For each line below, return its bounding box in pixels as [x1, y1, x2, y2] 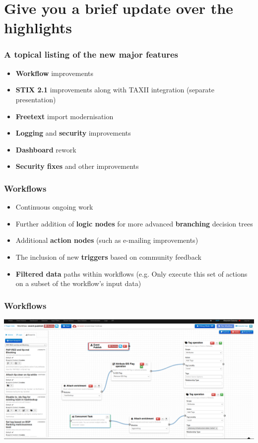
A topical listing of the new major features [4, 48, 178, 61]
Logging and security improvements [15, 128, 131, 138]
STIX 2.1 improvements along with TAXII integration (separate [15, 84, 215, 95]
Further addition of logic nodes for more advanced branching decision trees [15, 218, 253, 228]
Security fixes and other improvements [15, 161, 139, 171]
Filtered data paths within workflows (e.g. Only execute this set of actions [15, 268, 248, 279]
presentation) [15, 94, 56, 104]
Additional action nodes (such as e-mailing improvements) [15, 235, 198, 245]
